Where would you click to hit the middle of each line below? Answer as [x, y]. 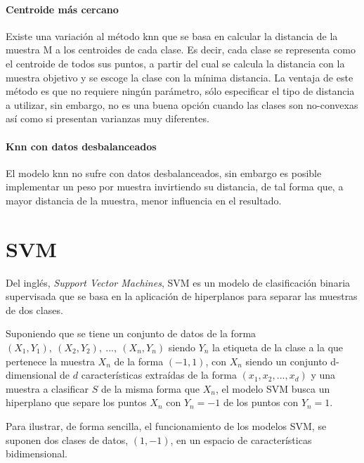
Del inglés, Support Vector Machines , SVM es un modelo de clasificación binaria [178, 282]
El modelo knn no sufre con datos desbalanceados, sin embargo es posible [164, 172]
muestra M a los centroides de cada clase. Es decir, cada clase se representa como [181, 50]
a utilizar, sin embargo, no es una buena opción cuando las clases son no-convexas [182, 104]
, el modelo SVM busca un [273, 388]
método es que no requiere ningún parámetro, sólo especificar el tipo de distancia [180, 91]
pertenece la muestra [50, 361]
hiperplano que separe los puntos [76, 402]
